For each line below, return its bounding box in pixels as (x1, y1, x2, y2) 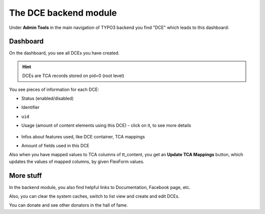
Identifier (21, 105, 40, 110)
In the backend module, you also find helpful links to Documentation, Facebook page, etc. (9, 184, 191, 190)
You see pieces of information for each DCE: (9, 86, 99, 92)
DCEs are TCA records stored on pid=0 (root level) (22, 73, 125, 79)
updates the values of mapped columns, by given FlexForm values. (9, 159, 145, 164)
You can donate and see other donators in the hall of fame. (9, 202, 128, 208)
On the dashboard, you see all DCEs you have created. (9, 50, 120, 56)
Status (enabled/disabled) (21, 96, 74, 102)
